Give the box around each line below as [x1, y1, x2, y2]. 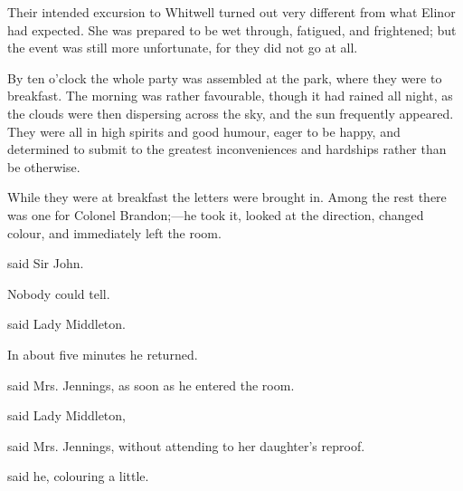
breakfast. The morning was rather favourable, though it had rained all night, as [7, 86, 453, 105]
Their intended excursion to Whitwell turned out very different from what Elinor [7, 3, 456, 21]
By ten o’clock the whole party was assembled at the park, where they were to [7, 68, 442, 87]
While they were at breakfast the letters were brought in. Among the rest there [7, 188, 447, 207]
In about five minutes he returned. [7, 344, 198, 363]
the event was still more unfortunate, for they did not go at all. [7, 38, 358, 57]
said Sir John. [7, 254, 84, 273]
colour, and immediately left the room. [7, 223, 222, 242]
